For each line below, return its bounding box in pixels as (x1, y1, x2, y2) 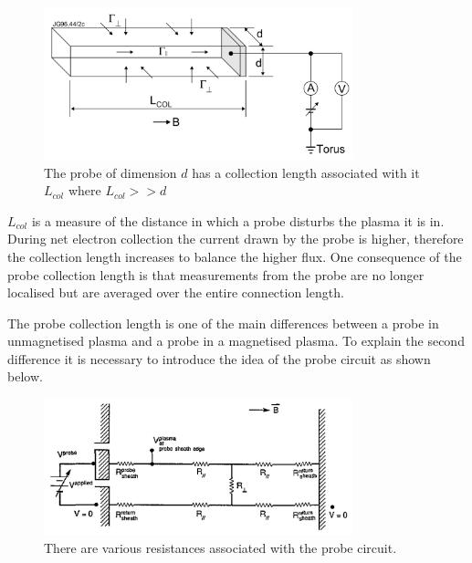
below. (7, 367, 43, 386)
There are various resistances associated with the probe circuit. (44, 537, 397, 557)
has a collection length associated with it (192, 162, 420, 182)
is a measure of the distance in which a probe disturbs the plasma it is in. (31, 211, 445, 230)
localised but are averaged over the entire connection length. (7, 283, 344, 302)
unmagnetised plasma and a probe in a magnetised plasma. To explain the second (7, 331, 465, 350)
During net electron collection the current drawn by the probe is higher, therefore (7, 229, 464, 248)
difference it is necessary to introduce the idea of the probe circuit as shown (7, 349, 431, 368)
